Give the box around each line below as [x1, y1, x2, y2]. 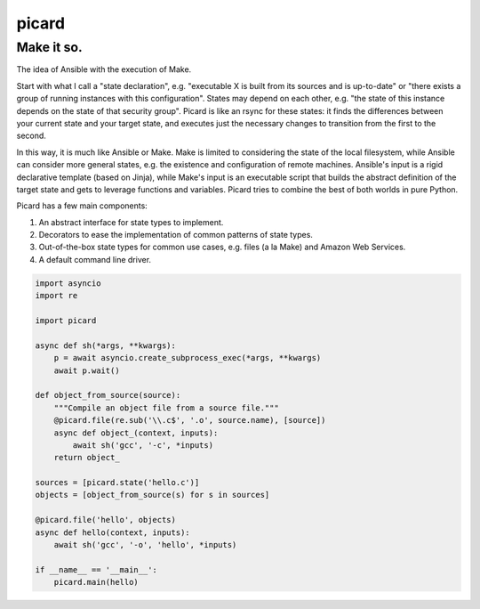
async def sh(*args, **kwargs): [35, 340, 177, 351]
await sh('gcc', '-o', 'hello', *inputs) [53, 540, 237, 550]
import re [35, 290, 78, 301]
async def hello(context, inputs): [35, 527, 190, 538]
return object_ [53, 452, 120, 463]
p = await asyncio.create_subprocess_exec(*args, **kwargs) [53, 353, 322, 363]
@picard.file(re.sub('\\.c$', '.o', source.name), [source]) [53, 415, 326, 426]
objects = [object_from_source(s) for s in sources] [35, 490, 270, 500]
